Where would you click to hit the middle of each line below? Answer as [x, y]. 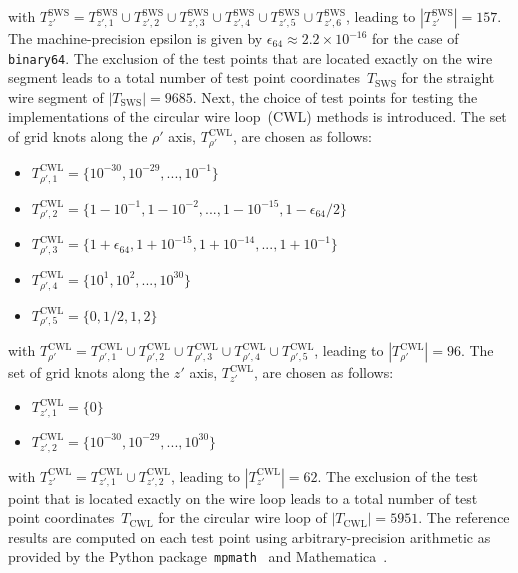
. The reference [464, 517]
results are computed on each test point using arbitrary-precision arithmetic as [249, 536]
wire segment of [56, 96]
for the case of [415, 38]
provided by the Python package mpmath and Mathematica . [198, 556]
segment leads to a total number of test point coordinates [184, 77]
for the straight [448, 77]
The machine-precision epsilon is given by [135, 38]
